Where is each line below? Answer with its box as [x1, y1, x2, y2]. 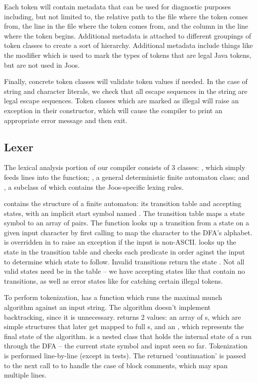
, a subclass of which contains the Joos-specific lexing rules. [4, 181, 184, 192]
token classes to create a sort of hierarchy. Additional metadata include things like [4, 40, 253, 50]
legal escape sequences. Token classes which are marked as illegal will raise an [4, 95, 239, 106]
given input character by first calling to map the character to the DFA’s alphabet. [4, 227, 253, 237]
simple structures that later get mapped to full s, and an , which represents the [4, 321, 244, 332]
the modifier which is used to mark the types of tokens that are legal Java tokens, [4, 49, 252, 60]
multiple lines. [4, 370, 47, 380]
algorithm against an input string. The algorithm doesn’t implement [4, 302, 211, 312]
